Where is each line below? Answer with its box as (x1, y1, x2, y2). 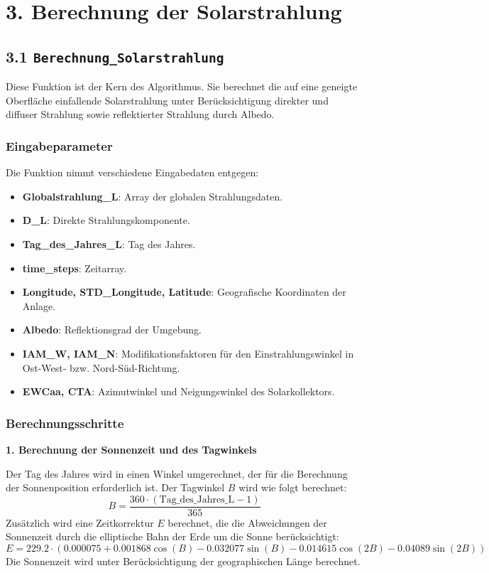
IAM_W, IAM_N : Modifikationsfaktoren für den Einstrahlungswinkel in (22, 346, 354, 360)
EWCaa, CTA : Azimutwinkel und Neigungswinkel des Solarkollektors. (22, 384, 335, 399)
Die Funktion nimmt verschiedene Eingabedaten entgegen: (6, 165, 259, 180)
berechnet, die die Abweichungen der (167, 515, 327, 530)
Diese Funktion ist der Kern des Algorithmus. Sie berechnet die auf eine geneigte (6, 79, 358, 94)
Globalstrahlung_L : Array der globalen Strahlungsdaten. (22, 188, 283, 203)
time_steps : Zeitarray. (22, 260, 127, 275)
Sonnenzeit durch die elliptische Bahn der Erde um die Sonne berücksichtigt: (6, 529, 339, 544)
